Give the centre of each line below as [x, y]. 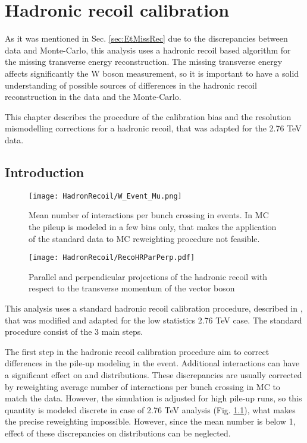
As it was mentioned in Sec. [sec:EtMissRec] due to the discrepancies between [146, 38]
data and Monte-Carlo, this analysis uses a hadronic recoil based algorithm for [148, 50]
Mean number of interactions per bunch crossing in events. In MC [149, 215]
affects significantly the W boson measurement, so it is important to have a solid [152, 73]
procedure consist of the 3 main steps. [74, 332]
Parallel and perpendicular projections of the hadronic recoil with [148, 276]
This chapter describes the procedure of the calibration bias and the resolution [148, 116]
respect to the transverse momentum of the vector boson [132, 288]
